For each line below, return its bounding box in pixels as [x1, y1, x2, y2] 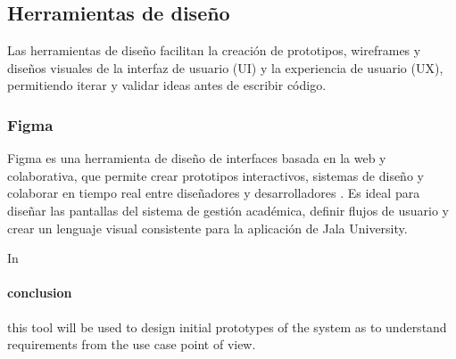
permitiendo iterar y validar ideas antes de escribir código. [7, 76, 327, 94]
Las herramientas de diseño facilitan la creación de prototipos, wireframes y [7, 41, 421, 60]
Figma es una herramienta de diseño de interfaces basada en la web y [7, 149, 386, 167]
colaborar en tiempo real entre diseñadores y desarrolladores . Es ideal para [7, 184, 420, 202]
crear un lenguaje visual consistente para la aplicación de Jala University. [7, 218, 408, 237]
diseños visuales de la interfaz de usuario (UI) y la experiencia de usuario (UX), [7, 58, 444, 77]
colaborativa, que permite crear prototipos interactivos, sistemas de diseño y [7, 166, 424, 184]
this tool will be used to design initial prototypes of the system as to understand [7, 317, 447, 336]
